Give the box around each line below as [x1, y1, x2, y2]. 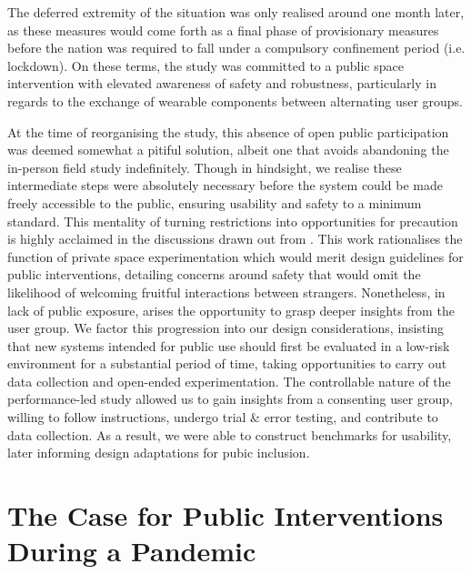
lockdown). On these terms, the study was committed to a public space [7, 55, 404, 75]
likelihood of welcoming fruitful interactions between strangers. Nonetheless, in [7, 282, 446, 301]
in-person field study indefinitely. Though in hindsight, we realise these [7, 157, 402, 176]
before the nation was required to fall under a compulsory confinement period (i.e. [7, 38, 466, 57]
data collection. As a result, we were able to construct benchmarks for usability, [7, 425, 452, 444]
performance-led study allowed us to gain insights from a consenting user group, [7, 389, 453, 408]
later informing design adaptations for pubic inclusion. [7, 443, 310, 462]
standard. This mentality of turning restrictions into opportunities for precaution [7, 211, 458, 230]
